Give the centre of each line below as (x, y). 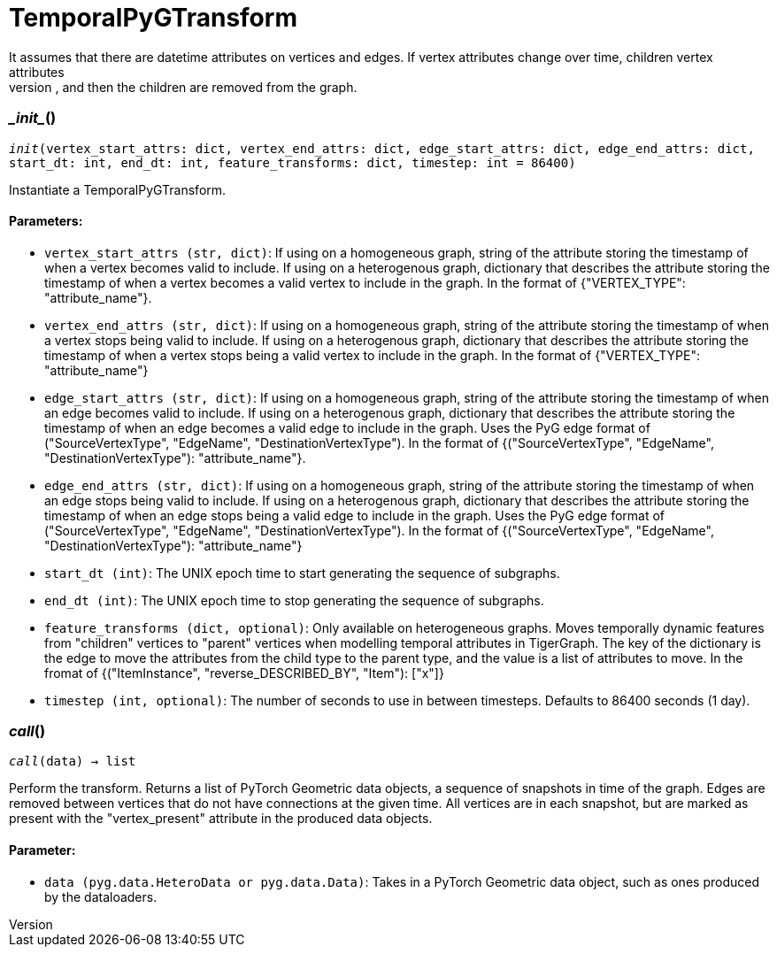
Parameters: (46, 221)
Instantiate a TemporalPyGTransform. (118, 189)
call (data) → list (73, 762)
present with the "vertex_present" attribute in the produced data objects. (221, 819)
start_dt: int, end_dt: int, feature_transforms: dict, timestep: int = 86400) (292, 162)
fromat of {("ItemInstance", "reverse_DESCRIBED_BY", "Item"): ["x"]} (244, 673)
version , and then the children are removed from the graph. (183, 87)
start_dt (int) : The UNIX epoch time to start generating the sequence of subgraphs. (302, 573)
